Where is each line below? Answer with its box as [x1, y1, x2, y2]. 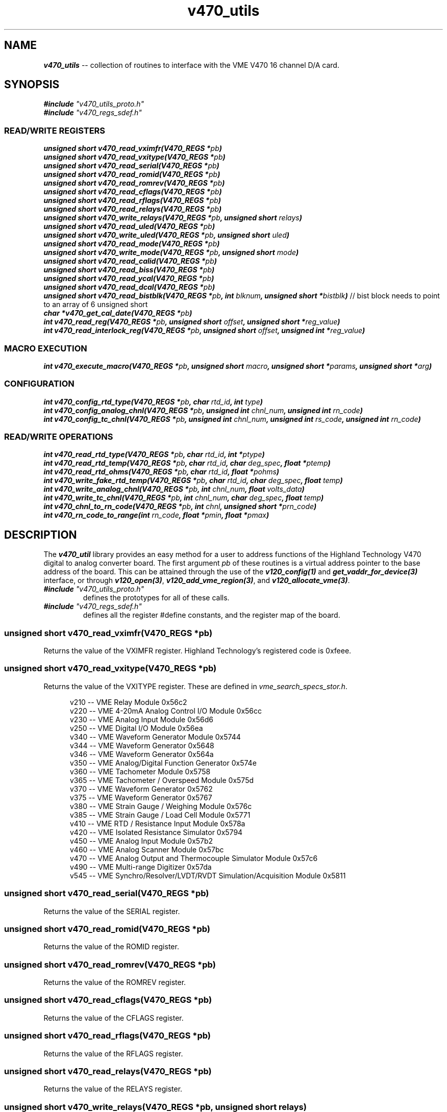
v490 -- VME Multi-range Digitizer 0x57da [70, 862, 212, 871]
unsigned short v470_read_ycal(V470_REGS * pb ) [43, 274, 214, 283]
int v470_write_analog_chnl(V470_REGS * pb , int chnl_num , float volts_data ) [43, 485, 305, 494]
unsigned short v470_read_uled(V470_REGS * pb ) [43, 222, 215, 231]
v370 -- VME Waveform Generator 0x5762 [70, 784, 213, 793]
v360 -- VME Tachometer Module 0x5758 [70, 767, 211, 776]
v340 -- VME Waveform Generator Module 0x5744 [70, 732, 241, 741]
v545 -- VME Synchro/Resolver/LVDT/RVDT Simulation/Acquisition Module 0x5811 [70, 871, 346, 880]
